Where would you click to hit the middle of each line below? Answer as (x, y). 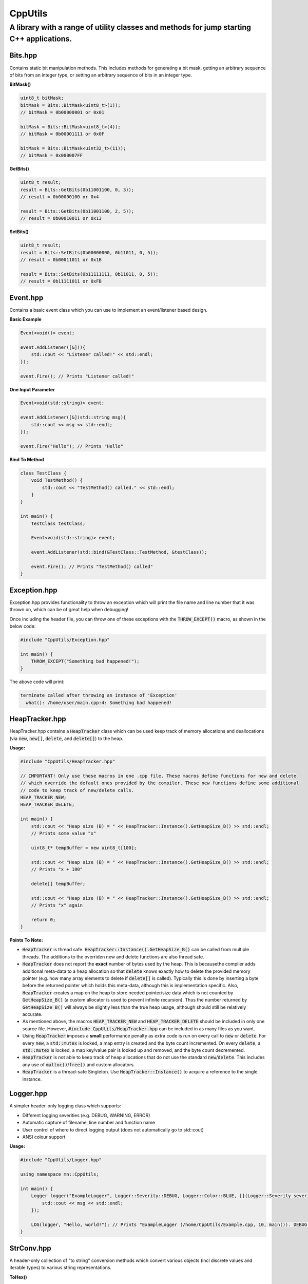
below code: (23, 626)
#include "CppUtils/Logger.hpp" (61, 1160)
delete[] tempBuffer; (58, 884)
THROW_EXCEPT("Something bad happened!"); (85, 662)
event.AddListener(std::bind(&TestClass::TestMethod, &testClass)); (119, 552)
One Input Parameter (32, 389)
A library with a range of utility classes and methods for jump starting (130, 27)
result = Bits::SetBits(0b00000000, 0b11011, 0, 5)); (89, 252)
